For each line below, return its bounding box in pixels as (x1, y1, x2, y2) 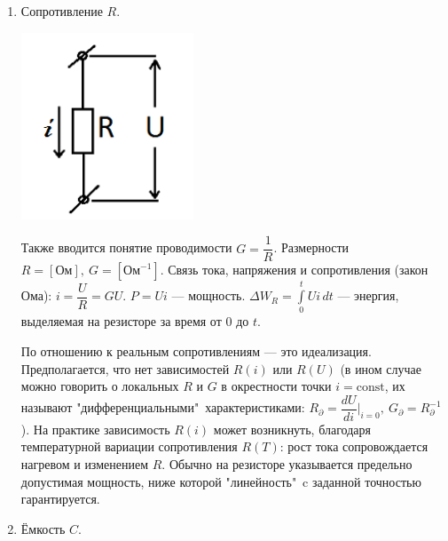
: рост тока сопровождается (279, 437, 428, 456)
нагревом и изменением (20, 455, 149, 473)
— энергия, (337, 286, 399, 305)
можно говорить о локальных (20, 377, 179, 395)
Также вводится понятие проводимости (20, 238, 232, 257)
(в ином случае (340, 359, 422, 378)
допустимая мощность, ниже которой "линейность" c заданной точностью (20, 472, 421, 490)
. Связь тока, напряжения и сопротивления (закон (160, 260, 428, 279)
